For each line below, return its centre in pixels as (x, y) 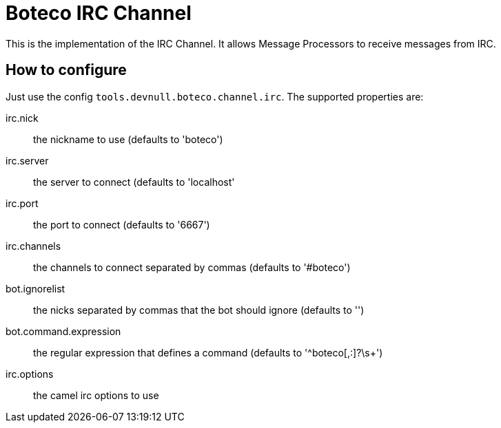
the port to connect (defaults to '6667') (122, 224)
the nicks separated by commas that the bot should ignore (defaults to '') (199, 310)
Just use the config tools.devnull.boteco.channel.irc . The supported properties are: (215, 96)
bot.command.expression (63, 331)
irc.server (27, 160)
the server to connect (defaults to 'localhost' (134, 182)
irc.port (22, 203)
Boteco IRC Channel (99, 13)
